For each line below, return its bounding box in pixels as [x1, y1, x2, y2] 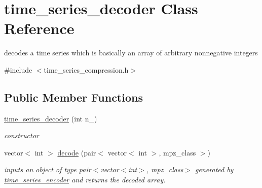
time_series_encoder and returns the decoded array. [4, 174, 166, 185]
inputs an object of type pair [4, 164, 91, 175]
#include [4, 64, 32, 75]
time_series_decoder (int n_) [4, 113, 97, 123]
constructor [4, 130, 39, 141]
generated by [195, 164, 234, 175]
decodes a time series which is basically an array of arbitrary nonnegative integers [4, 47, 258, 58]
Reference [4, 18, 74, 39]
